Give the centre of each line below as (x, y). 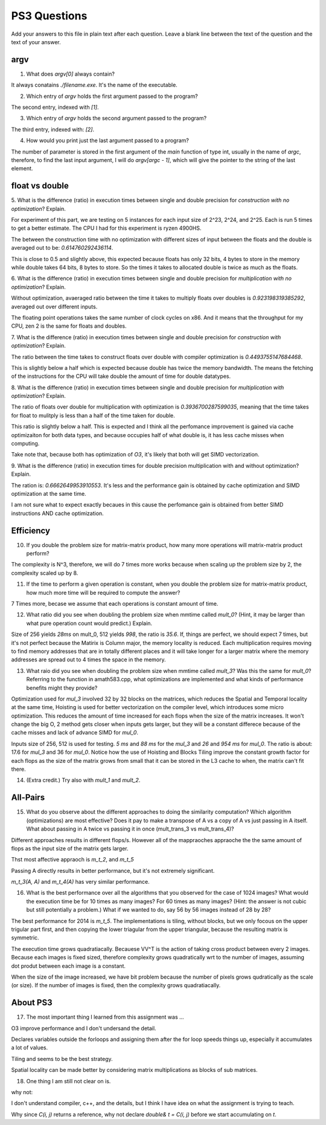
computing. (25, 444)
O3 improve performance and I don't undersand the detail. (84, 1028)
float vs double (40, 186)
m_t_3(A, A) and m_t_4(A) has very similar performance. (81, 882)
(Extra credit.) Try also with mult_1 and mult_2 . (83, 780)
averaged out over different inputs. (54, 306)
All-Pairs (28, 798)
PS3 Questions (49, 16)
